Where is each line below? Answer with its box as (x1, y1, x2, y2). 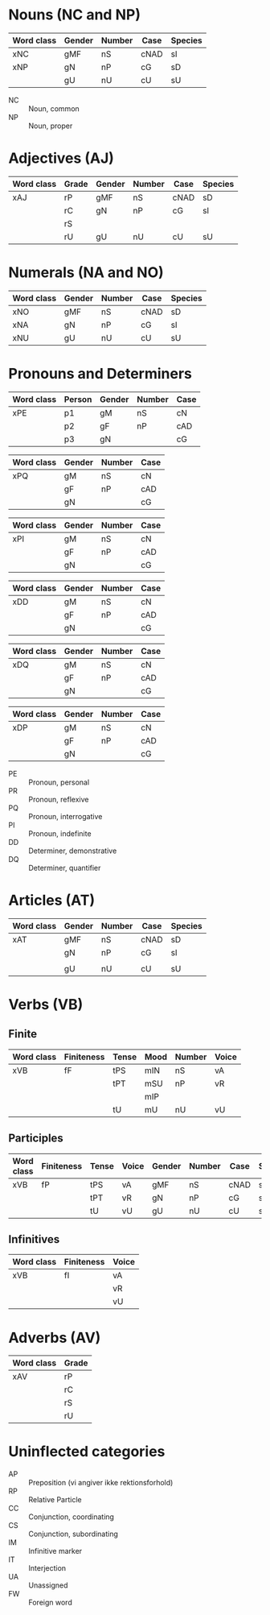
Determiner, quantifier (28, 863, 101, 872)
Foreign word (28, 1597, 72, 1608)
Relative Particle (28, 1495, 82, 1505)
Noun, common (28, 103, 80, 114)
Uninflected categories (8, 1443, 166, 1461)
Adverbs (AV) (8, 1328, 101, 1347)
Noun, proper (28, 121, 73, 130)
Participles (8, 1132, 64, 1145)
